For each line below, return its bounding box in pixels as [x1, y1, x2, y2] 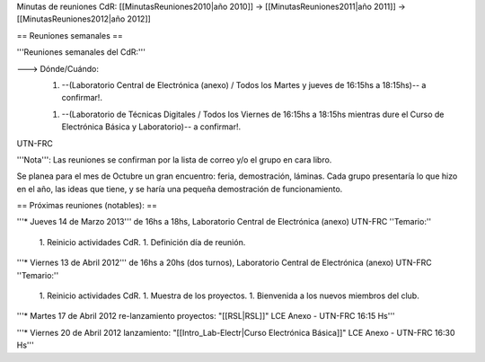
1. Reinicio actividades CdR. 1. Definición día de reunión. [39, 236, 246, 247]
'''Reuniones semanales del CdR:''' [16, 47, 145, 57]
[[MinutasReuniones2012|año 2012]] [16, 13, 152, 24]
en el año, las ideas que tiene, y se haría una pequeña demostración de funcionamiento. [16, 183, 343, 194]
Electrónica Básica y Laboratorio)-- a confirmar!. [61, 121, 242, 132]
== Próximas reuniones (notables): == [16, 200, 157, 211]
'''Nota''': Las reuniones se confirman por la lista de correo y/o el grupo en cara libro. [16, 154, 332, 165]
